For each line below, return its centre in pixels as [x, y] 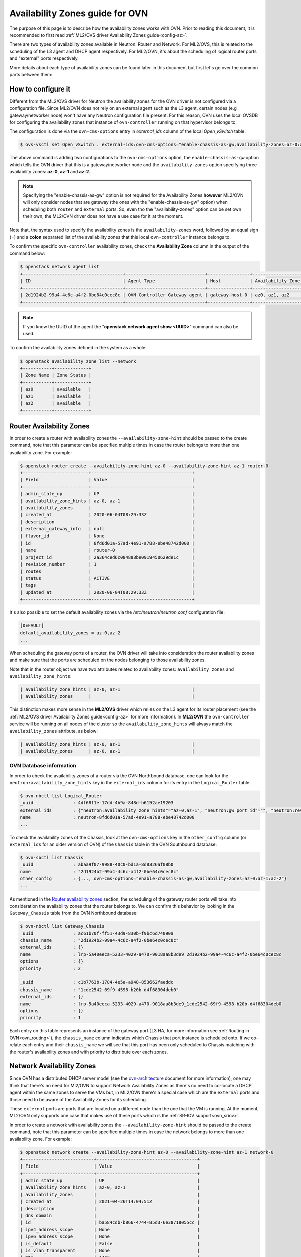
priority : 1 [50, 1018]
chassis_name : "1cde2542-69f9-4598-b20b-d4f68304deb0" [99, 990]
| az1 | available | [56, 396]
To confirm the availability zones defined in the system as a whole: [78, 347]
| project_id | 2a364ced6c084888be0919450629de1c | [107, 557]
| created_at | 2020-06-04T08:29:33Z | [107, 515]
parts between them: [31, 74]
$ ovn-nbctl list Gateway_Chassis [62, 926]
